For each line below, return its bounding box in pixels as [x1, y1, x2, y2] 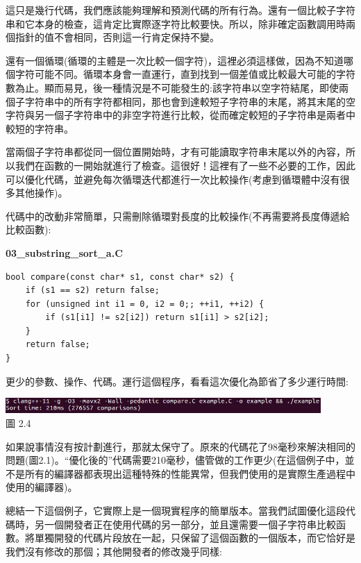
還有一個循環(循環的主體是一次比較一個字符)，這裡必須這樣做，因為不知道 [6, 53, 344, 67]
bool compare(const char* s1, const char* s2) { [6, 271, 235, 282]
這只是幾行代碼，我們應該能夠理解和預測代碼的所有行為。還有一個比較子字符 [6, 3, 355, 17]
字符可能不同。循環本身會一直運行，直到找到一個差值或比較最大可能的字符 [15, 67, 355, 81]
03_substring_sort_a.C [6, 245, 123, 260]
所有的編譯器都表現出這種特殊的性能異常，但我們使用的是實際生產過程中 [24, 466, 355, 480]
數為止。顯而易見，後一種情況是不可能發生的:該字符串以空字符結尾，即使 [6, 80, 339, 94]
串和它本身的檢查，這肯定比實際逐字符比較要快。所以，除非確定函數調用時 [6, 16, 346, 31]
